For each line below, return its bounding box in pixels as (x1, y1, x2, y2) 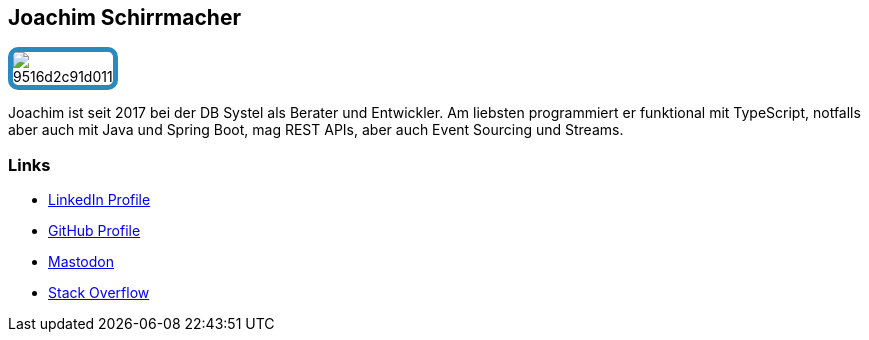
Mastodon (48, 253, 114, 271)
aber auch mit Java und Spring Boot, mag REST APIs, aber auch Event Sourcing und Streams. (8, 121, 624, 139)
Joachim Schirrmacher (8, 5, 241, 30)
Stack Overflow (48, 284, 150, 302)
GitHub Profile (48, 222, 141, 240)
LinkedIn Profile (48, 191, 151, 209)
